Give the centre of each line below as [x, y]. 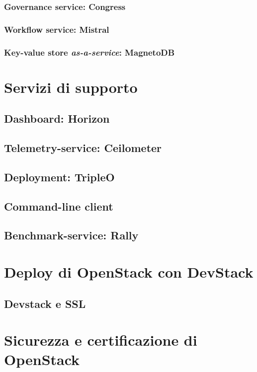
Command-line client [59, 206]
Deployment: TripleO [59, 177]
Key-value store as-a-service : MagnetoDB [89, 52]
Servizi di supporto [71, 87]
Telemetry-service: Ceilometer [83, 148]
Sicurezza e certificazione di [101, 340]
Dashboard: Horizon [57, 118]
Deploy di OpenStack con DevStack [129, 272]
